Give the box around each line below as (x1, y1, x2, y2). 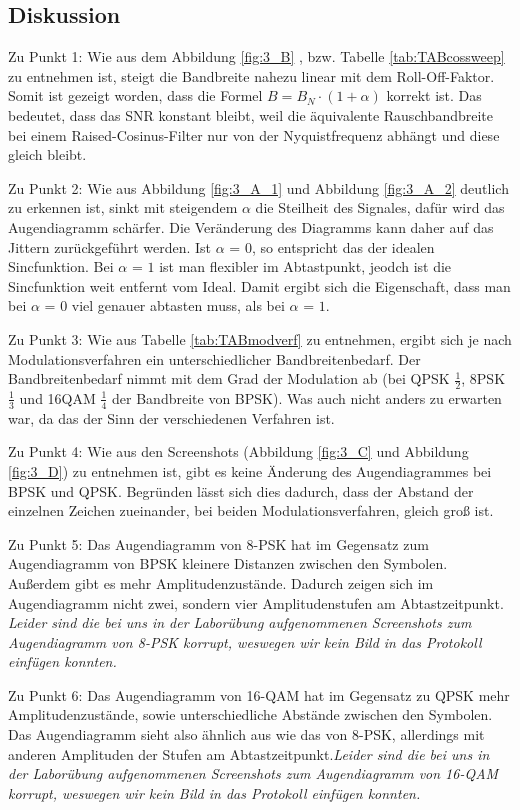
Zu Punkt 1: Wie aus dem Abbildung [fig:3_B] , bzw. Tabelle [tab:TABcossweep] (8, 46, 505, 67)
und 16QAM (19, 387, 96, 408)
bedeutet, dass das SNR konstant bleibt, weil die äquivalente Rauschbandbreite (8, 104, 493, 125)
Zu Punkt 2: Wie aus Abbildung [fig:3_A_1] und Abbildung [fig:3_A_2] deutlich (8, 177, 509, 198)
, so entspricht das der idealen (251, 236, 435, 257)
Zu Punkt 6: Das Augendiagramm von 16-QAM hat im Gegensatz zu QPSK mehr (8, 684, 510, 705)
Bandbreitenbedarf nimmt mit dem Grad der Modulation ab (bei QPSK (8, 368, 450, 389)
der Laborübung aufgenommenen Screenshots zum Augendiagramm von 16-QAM (8, 763, 499, 784)
